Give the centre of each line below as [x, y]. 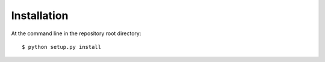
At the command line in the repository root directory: [76, 33]
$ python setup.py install [62, 47]
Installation [40, 15]
